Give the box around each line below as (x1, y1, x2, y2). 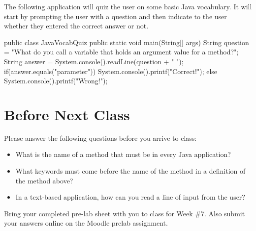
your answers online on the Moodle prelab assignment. (4, 218, 168, 228)
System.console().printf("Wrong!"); (4, 76, 108, 86)
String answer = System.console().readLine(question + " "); (4, 56, 184, 66)
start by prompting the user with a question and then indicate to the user (4, 11, 227, 21)
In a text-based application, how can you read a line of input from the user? (15, 192, 245, 202)
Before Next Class (4, 104, 130, 124)
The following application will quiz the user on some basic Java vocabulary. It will (4, 1, 252, 11)
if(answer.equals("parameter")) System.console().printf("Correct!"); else (4, 66, 218, 76)
